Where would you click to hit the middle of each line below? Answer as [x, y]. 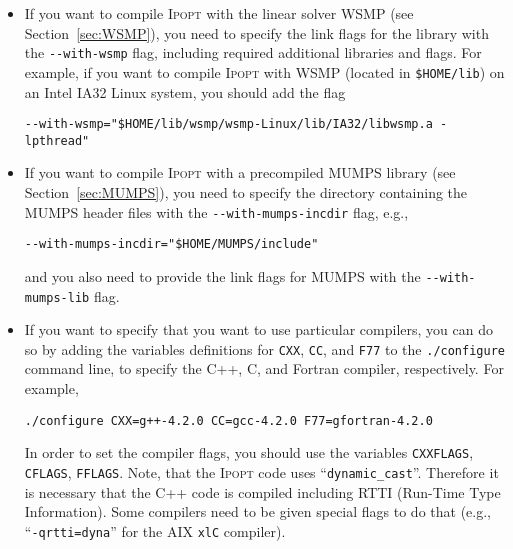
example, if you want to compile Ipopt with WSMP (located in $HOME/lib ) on [264, 71]
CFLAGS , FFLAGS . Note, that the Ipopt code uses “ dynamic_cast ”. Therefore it [261, 471]
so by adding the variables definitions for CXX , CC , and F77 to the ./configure [264, 348]
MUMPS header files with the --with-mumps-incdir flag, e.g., [216, 211]
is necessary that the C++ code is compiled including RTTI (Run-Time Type [262, 491]
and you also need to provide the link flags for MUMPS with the [222, 275]
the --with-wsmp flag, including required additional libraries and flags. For [253, 52]
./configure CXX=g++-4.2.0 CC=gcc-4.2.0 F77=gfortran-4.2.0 [228, 420]
